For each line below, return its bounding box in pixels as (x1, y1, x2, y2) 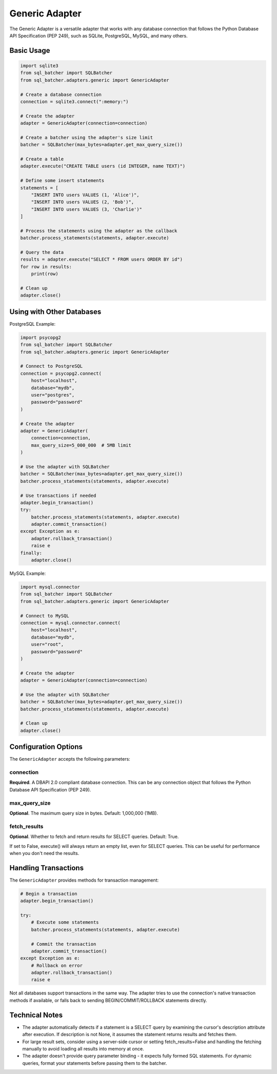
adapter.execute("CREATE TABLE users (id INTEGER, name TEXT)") (20, 163, 186, 169)
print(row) (31, 271, 58, 277)
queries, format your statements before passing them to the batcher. (22, 1060, 167, 1066)
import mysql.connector (20, 584, 81, 590)
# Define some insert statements (20, 177, 105, 184)
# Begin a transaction (20, 890, 77, 897)
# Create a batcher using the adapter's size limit (20, 134, 153, 141)
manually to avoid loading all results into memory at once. (22, 1045, 144, 1051)
